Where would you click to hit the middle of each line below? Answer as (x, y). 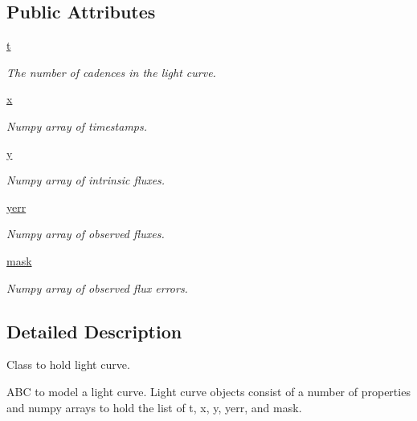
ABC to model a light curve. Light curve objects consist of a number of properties (208, 391)
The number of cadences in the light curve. (111, 72)
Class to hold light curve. (68, 364)
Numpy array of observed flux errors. (97, 287)
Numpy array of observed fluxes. (86, 234)
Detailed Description (94, 331)
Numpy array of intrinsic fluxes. (86, 180)
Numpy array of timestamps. (77, 125)
